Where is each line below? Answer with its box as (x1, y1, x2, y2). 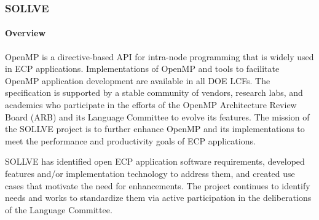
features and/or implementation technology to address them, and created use (5, 167, 295, 179)
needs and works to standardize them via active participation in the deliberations (5, 191, 312, 204)
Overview (5, 26, 46, 39)
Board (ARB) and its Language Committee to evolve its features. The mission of (5, 110, 310, 123)
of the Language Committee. (5, 203, 112, 216)
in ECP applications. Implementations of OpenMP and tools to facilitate (5, 62, 280, 75)
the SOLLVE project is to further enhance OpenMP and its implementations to (5, 122, 305, 135)
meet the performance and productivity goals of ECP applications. (5, 134, 256, 147)
